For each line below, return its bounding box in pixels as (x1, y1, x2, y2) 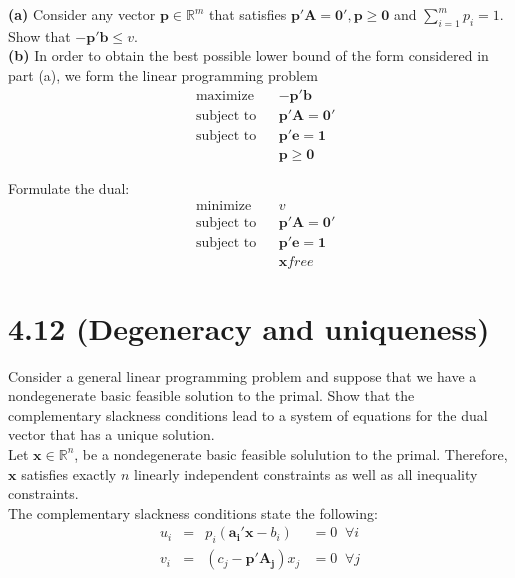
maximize (195, 88, 254, 103)
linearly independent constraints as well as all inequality (134, 463, 478, 484)
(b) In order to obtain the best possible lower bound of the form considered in (8, 45, 489, 66)
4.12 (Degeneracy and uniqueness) (8, 307, 490, 348)
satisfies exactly (21, 463, 117, 484)
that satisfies (208, 4, 287, 24)
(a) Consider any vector (8, 4, 156, 24)
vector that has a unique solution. (8, 424, 215, 445)
